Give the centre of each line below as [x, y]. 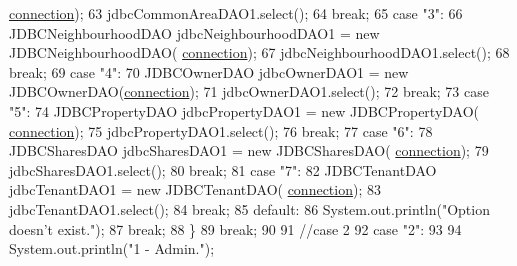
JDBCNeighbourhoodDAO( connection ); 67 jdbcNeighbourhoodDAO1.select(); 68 [259, 52]
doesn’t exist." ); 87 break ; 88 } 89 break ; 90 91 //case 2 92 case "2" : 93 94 [235, 228]
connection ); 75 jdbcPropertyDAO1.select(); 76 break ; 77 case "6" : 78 [221, 130]
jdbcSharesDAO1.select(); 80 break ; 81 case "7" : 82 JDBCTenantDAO [223, 169]
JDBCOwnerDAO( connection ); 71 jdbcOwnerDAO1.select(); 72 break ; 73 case [249, 91]
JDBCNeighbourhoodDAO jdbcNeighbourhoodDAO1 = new [194, 32]
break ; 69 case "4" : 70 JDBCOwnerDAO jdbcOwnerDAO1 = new [209, 71]
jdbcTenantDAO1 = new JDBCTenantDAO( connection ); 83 [195, 189]
